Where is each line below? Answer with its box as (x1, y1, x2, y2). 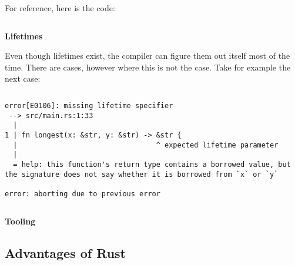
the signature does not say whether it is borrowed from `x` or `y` (5, 170, 279, 179)
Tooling (5, 214, 36, 227)
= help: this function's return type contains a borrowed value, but (13, 160, 291, 169)
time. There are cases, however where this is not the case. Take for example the (5, 61, 291, 73)
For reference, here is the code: (5, 2, 115, 14)
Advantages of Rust (5, 243, 126, 261)
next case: (5, 72, 41, 85)
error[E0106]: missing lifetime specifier (5, 101, 173, 110)
